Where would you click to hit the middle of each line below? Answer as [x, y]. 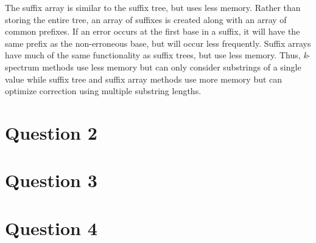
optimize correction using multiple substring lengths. [103, 91]
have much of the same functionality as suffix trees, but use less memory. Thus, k [156, 55]
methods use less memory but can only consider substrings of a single [172, 67]
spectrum [22, 67]
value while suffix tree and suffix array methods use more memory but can [144, 79]
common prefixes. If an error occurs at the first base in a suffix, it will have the [153, 31]
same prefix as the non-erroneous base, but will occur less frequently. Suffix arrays [158, 43]
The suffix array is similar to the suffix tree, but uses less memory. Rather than [153, 7]
